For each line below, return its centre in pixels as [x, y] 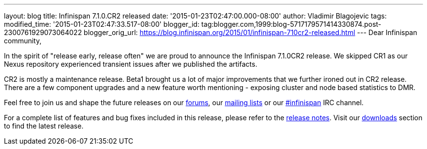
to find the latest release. [44, 126]
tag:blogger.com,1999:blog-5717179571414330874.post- [291, 24]
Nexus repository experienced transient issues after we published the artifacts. [131, 64]
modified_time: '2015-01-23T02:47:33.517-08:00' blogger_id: [102, 24]
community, [23, 41]
